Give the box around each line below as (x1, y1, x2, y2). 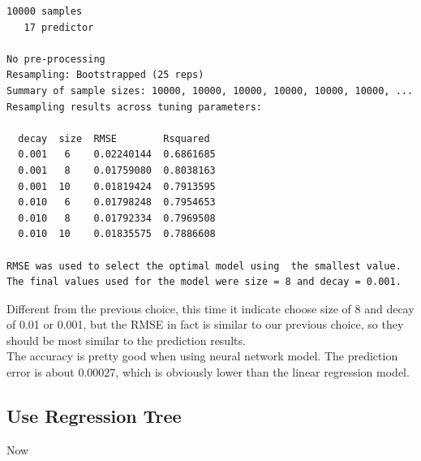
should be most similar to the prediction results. (6, 331, 246, 348)
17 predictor (24, 21, 94, 33)
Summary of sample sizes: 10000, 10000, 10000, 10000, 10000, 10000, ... (6, 84, 414, 97)
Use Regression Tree (6, 403, 182, 429)
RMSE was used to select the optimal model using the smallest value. (6, 260, 402, 272)
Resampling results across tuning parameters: (6, 101, 262, 113)
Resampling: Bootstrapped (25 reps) (6, 69, 204, 81)
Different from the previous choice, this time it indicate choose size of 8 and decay (6, 299, 415, 317)
